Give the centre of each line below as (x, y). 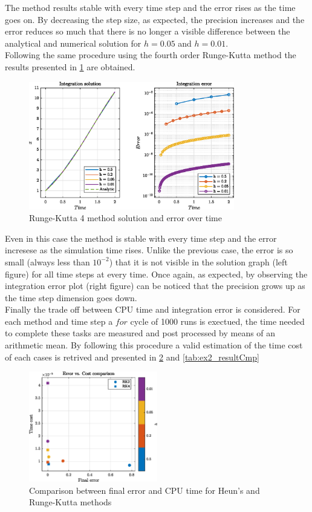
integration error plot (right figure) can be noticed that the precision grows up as (155, 286)
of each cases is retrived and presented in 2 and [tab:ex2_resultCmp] (132, 357)
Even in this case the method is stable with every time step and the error (141, 238)
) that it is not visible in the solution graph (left (198, 261)
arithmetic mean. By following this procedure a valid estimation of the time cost (154, 345)
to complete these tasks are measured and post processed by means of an (140, 333)
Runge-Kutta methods (70, 502)
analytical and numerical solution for (73, 43)
